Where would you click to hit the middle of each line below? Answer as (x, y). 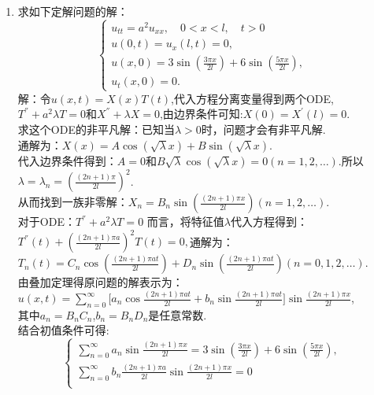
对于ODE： (46, 221)
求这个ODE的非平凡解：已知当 (96, 129)
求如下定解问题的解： (73, 11)
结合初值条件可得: (63, 330)
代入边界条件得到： (67, 160)
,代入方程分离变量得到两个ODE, (252, 98)
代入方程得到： (269, 221)
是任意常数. (178, 314)
